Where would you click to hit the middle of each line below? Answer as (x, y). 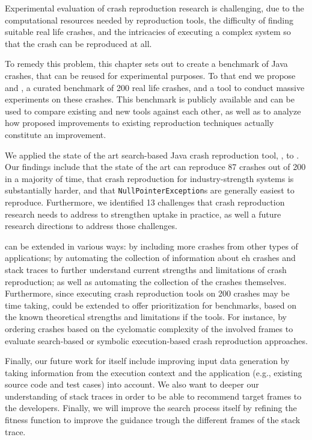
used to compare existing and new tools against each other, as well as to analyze (153, 111)
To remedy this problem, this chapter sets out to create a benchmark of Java (146, 64)
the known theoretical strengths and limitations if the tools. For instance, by (146, 317)
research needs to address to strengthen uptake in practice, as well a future (143, 214)
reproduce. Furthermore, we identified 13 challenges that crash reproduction (145, 202)
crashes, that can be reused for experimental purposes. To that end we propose (150, 75)
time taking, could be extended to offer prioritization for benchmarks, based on (151, 305)
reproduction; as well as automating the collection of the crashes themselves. (146, 281)
